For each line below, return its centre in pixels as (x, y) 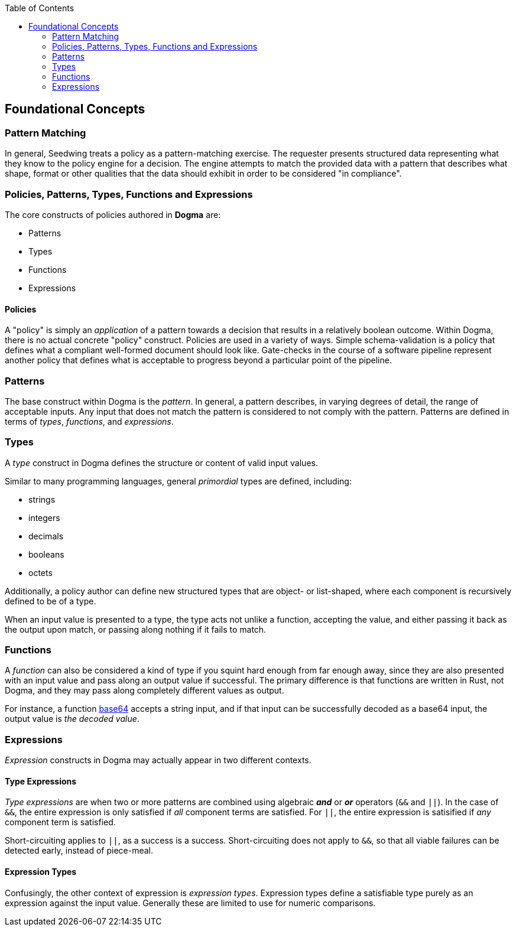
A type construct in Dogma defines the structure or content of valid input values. (161, 463)
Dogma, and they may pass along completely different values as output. (145, 691)
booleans (46, 554)
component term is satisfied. (60, 822)
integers (44, 517)
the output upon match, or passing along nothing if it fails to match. (136, 629)
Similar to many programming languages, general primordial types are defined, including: (178, 481)
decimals (46, 536)
